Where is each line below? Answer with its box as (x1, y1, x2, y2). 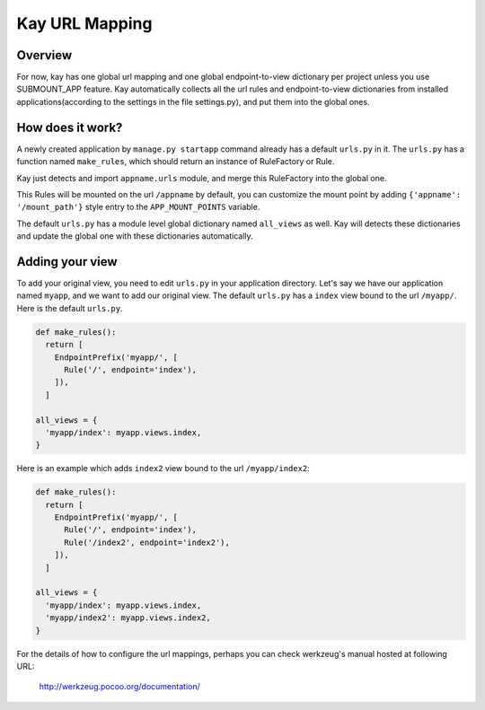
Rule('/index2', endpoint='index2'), (64, 537, 231, 548)
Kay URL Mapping (16, 13, 153, 33)
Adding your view (16, 254, 118, 269)
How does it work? (16, 119, 123, 135)
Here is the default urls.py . (16, 302, 123, 313)
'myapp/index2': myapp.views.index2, (45, 613, 211, 623)
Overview (16, 48, 73, 63)
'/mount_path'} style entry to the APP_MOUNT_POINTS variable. (16, 202, 260, 213)
